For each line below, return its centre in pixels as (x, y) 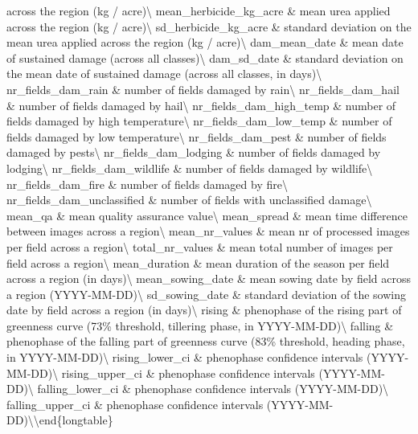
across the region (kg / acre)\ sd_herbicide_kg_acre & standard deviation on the (209, 26)
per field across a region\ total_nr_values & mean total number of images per (200, 246)
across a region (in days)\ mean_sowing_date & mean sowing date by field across (209, 278)
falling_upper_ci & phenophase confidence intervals (135, 404)
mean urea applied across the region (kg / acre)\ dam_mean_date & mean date (205, 42)
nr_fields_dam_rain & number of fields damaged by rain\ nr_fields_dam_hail (203, 89)
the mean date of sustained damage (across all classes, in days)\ (164, 74)
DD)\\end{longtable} (60, 420)
